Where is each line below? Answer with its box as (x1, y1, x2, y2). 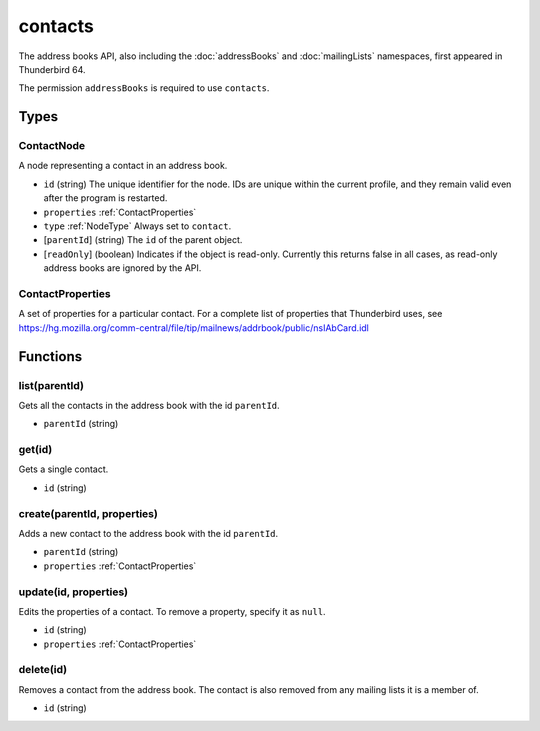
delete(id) (18, 663, 68, 677)
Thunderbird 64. (18, 63, 86, 75)
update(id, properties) (18, 585, 129, 599)
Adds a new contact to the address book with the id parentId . (18, 527, 279, 539)
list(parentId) (18, 378, 85, 392)
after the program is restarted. (43, 192, 168, 204)
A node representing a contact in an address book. (18, 160, 228, 172)
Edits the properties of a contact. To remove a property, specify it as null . (18, 605, 326, 617)
